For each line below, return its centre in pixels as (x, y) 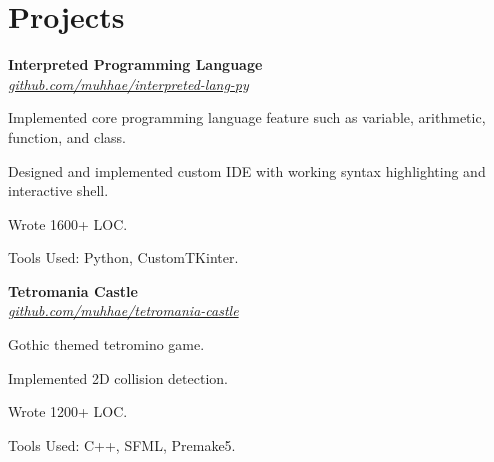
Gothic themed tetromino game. (106, 344)
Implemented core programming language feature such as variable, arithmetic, (247, 117)
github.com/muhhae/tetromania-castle (123, 310)
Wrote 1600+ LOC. (68, 223)
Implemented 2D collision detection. (118, 377)
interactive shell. (58, 190)
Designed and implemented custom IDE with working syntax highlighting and (247, 170)
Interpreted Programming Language (135, 64)
